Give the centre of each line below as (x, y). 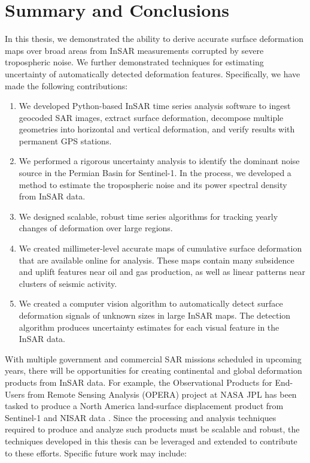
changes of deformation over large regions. (96, 228)
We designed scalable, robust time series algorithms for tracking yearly (148, 216)
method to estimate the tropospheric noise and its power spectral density (153, 184)
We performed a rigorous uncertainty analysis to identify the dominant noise (159, 161)
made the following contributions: (66, 85)
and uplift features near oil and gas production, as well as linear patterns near (162, 272)
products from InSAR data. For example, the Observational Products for (139, 382)
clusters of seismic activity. (68, 283)
